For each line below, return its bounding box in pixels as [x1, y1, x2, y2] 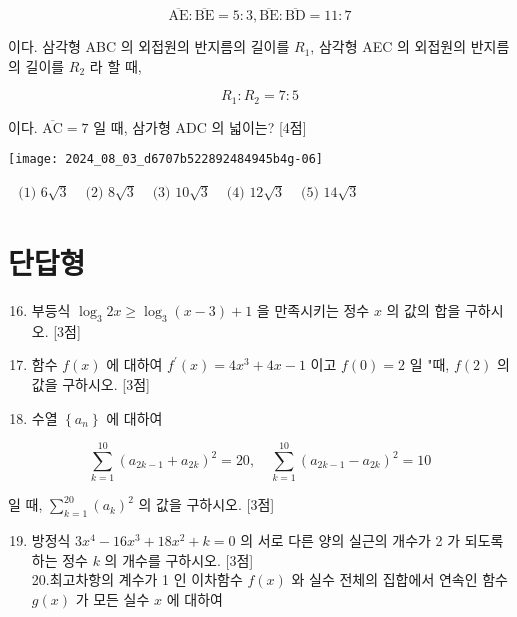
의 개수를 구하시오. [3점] [104, 549, 254, 570]
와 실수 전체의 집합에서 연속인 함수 [291, 569, 508, 590]
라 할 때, [89, 55, 142, 76]
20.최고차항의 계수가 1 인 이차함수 [31, 569, 243, 590]
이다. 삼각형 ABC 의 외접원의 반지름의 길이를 [8, 36, 290, 57]
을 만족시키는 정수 [256, 300, 370, 321]
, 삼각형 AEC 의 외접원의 [310, 36, 467, 57]
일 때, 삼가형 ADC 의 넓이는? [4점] [93, 116, 307, 137]
